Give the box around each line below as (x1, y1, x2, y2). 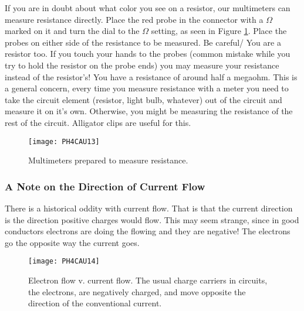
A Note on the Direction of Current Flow (5, 179, 205, 193)
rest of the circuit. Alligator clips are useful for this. (5, 116, 191, 128)
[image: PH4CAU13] (28, 137, 100, 146)
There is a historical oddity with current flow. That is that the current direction (5, 202, 293, 214)
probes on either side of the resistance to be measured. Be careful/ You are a (5, 36, 281, 48)
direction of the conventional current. (28, 297, 162, 309)
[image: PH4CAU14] (28, 257, 100, 266)
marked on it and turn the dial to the (5, 25, 140, 37)
